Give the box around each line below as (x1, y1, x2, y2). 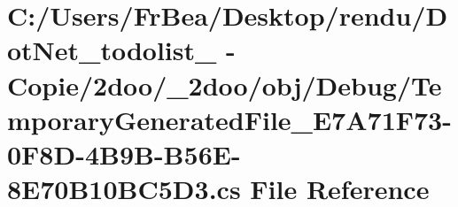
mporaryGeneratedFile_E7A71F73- (7, 101, 452, 137)
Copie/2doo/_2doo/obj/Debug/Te (7, 66, 442, 103)
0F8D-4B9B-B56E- (7, 135, 241, 172)
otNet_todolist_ (7, 32, 217, 68)
